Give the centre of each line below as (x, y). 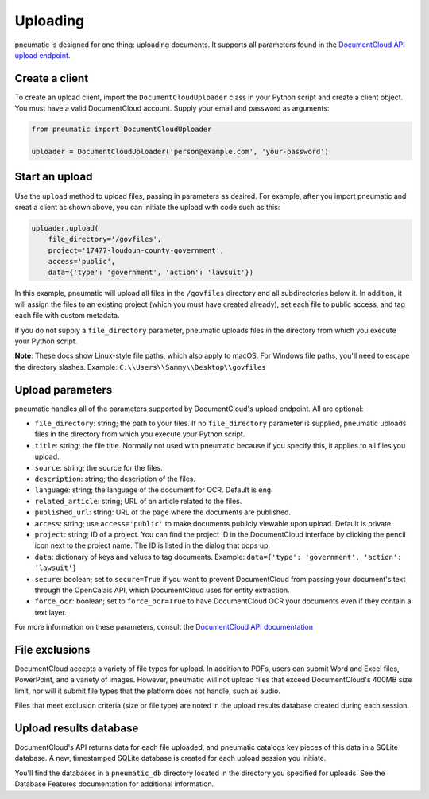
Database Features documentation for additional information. (114, 784)
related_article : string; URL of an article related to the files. (138, 501)
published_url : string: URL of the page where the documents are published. (163, 512)
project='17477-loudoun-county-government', (136, 250)
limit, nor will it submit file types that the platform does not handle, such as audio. (148, 691)
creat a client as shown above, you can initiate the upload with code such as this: (147, 207)
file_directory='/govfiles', (105, 239)
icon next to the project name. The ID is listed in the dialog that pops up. (152, 545)
